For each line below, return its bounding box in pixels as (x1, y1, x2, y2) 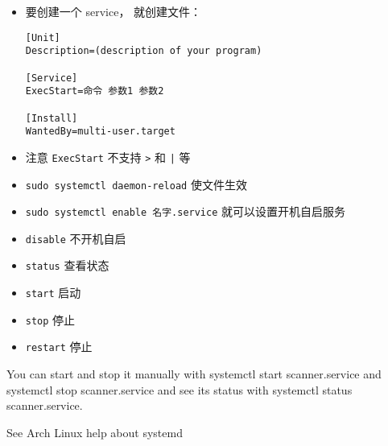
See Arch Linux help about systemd (6, 423, 183, 440)
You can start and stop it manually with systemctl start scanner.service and (6, 365, 382, 382)
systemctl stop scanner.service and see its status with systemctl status (6, 381, 353, 398)
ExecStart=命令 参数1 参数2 (25, 85, 164, 97)
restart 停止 (25, 338, 93, 355)
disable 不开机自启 (25, 229, 126, 246)
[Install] (25, 112, 78, 124)
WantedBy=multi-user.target (25, 126, 175, 138)
